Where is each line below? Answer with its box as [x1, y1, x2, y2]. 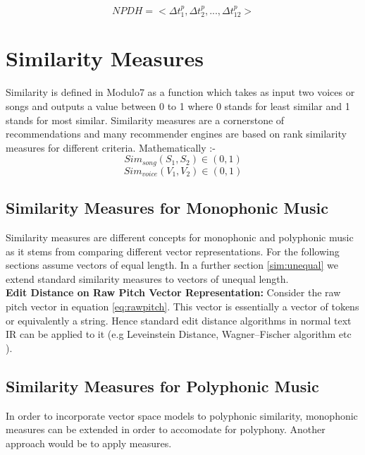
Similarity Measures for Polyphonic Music [6, 375, 319, 396]
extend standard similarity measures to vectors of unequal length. [6, 271, 289, 286]
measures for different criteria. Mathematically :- [6, 140, 216, 154]
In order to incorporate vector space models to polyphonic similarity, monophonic [6, 408, 358, 423]
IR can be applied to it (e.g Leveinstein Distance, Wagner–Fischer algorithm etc [6, 327, 352, 341]
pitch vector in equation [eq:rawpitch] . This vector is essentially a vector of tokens [6, 298, 359, 313]
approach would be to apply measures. [6, 435, 172, 450]
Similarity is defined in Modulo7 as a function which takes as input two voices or [6, 85, 355, 99]
